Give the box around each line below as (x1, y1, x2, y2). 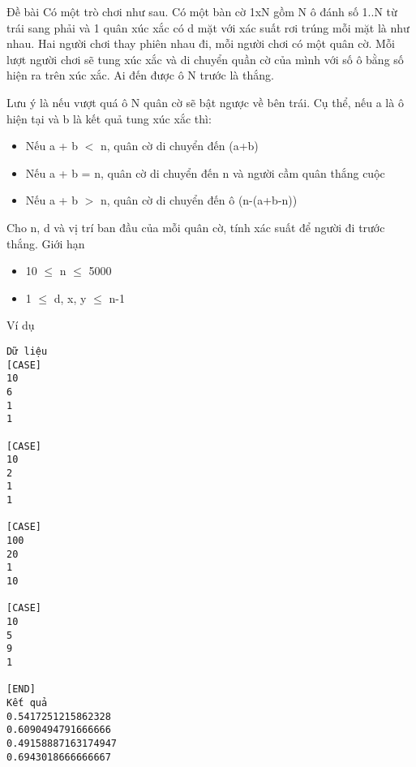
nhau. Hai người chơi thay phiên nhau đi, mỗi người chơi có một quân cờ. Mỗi (6, 35, 395, 52)
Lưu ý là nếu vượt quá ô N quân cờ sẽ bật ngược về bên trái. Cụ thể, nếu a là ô (6, 93, 404, 110)
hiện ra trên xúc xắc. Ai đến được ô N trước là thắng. (6, 67, 274, 84)
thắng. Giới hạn (6, 235, 85, 252)
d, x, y (54, 289, 87, 306)
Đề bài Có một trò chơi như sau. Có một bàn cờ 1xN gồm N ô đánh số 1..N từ (6, 3, 397, 19)
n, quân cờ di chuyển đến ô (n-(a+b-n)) (100, 192, 298, 209)
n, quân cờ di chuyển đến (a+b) (100, 137, 259, 154)
